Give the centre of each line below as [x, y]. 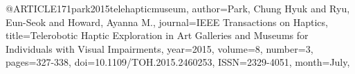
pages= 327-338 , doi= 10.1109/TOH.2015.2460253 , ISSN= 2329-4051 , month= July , [178, 62]
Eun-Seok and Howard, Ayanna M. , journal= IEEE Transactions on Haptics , [167, 22]
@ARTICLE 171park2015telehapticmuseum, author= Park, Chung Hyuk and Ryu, [178, 8]
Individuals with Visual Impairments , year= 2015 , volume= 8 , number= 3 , [160, 48]
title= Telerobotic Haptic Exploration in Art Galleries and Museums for [157, 35]
